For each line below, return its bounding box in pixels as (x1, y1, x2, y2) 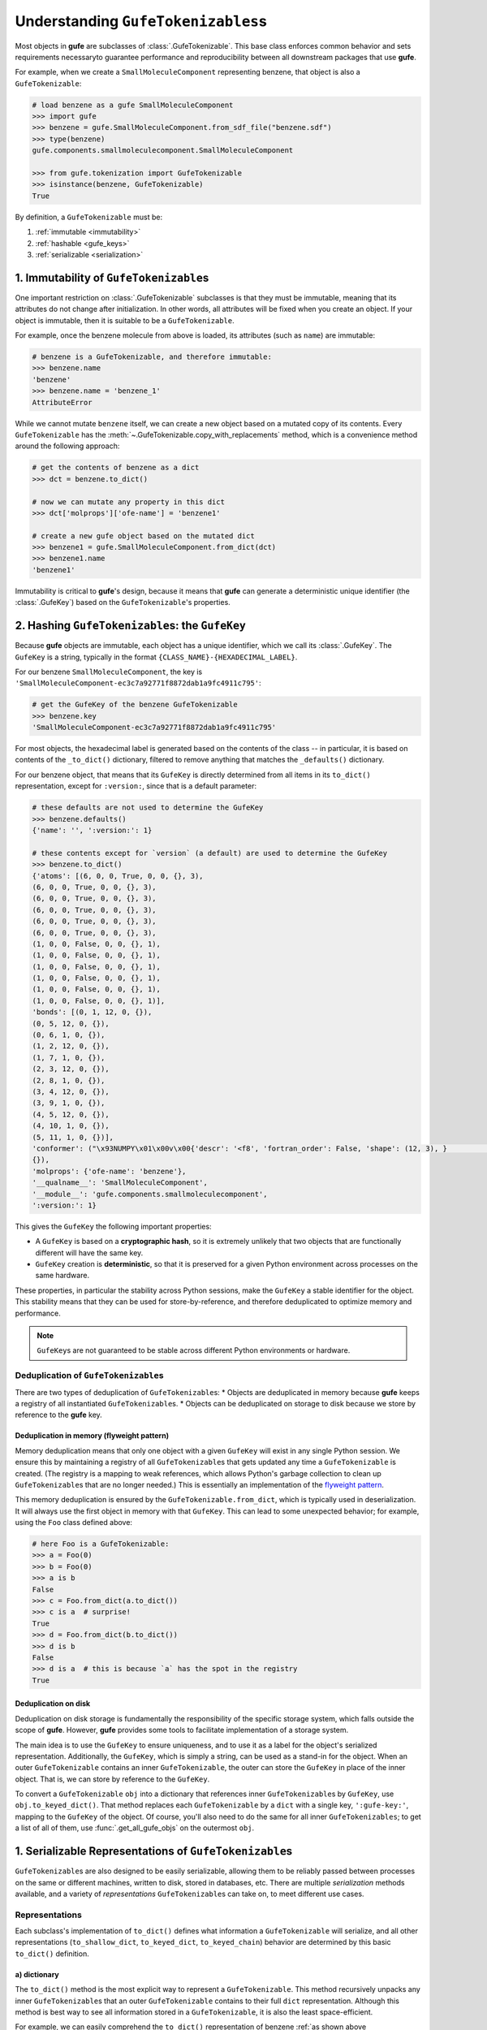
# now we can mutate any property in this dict (32, 497, 225, 507)
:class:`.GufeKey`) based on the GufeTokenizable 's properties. (15, 598, 231, 607)
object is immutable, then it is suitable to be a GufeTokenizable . (15, 315, 235, 325)
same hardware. (35, 1271, 89, 1281)
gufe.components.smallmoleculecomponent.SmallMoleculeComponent (32, 146, 294, 155)
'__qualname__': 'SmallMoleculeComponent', (32, 1178, 209, 1187)
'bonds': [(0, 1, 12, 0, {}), (32, 1008, 153, 1017)
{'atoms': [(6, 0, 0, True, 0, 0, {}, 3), (32, 871, 204, 880)
